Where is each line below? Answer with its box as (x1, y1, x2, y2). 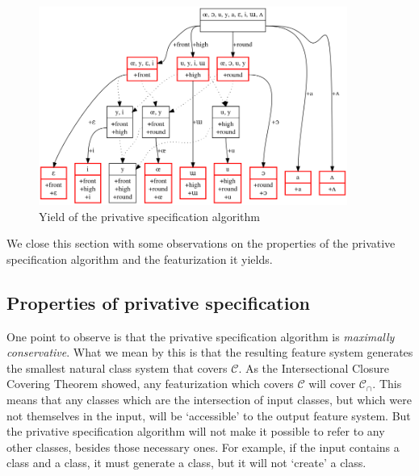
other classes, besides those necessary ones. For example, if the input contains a (6, 438, 400, 455)
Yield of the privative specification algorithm (39, 207, 260, 224)
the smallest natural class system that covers (6, 359, 228, 376)
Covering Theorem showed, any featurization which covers (6, 375, 294, 392)
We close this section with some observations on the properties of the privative (6, 235, 396, 252)
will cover (308, 375, 356, 392)
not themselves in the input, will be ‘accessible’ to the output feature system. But (6, 407, 411, 424)
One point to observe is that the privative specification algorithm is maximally (6, 328, 395, 344)
